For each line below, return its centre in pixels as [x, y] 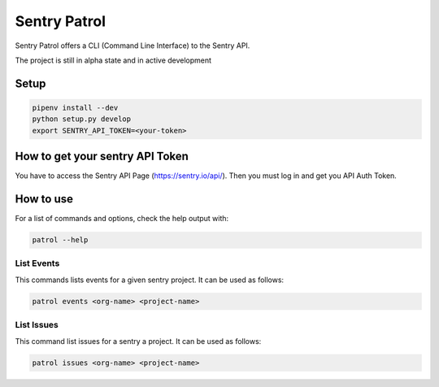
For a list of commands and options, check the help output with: [122, 219]
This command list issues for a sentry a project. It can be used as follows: [138, 341]
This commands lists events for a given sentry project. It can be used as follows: [150, 280]
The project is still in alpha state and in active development [113, 60]
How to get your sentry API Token [102, 157]
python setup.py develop [82, 119]
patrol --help [60, 240]
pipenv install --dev [75, 107]
